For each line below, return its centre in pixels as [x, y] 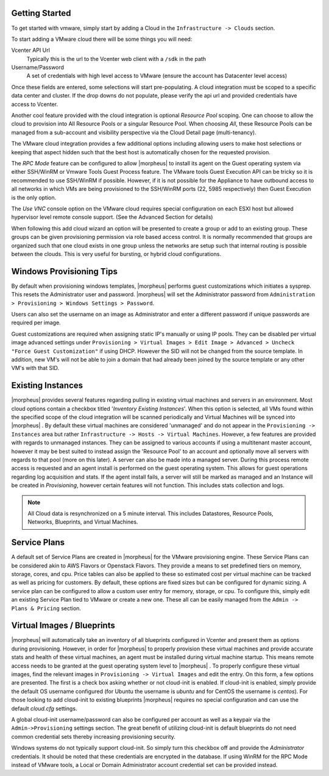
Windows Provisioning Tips [65, 271]
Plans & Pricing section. [46, 608]
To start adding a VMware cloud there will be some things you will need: [102, 39]
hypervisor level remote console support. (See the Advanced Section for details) [112, 217]
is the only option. [34, 198]
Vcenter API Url [30, 50]
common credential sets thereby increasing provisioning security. [94, 736]
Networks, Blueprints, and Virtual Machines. [83, 522]
